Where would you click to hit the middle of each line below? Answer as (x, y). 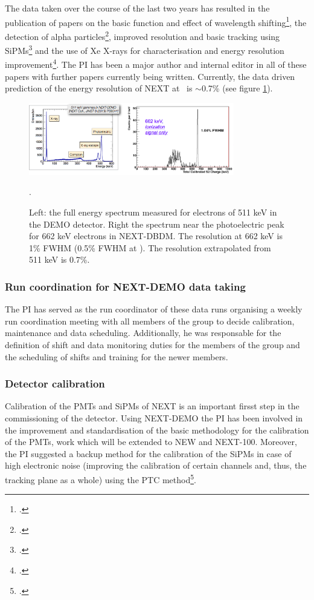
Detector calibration (55, 384)
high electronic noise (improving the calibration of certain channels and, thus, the (156, 465)
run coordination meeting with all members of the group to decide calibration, (150, 321)
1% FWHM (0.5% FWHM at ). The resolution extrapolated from (150, 247)
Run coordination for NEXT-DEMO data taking (125, 286)
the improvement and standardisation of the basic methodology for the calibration (157, 430)
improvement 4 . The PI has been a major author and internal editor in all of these (156, 63)
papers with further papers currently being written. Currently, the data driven (150, 76)
